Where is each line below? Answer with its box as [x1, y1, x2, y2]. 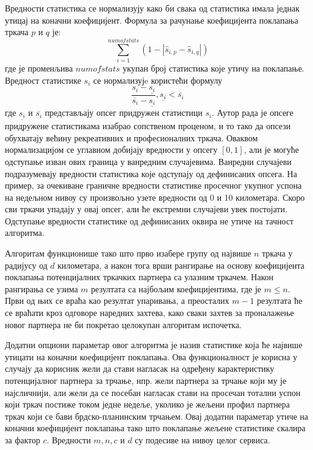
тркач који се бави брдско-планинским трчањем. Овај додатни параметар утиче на [5, 409, 309, 422]
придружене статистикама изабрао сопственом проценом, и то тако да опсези [5, 119, 291, 132]
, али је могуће [244, 143, 299, 156]
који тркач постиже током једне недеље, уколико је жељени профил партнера [5, 398, 290, 411]
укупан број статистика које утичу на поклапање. [123, 61, 305, 74]
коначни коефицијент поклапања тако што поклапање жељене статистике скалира [5, 421, 306, 434]
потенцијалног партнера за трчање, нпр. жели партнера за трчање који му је [5, 374, 286, 387]
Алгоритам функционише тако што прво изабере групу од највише [5, 247, 251, 260]
